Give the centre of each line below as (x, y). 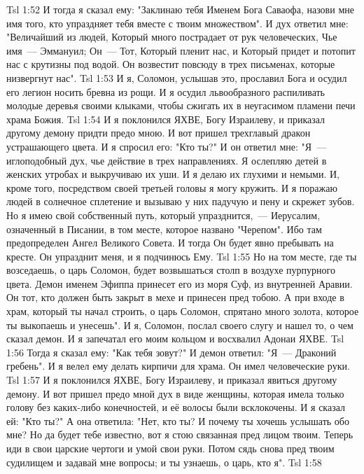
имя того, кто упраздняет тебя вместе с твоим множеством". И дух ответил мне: (177, 23)
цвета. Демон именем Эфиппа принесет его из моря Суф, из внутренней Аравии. (180, 283)
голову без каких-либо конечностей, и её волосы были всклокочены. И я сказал (176, 407)
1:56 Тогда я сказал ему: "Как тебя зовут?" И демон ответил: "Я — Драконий (171, 352)
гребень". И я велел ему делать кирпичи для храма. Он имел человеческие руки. (178, 366)
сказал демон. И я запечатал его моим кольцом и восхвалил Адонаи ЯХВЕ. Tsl (175, 339)
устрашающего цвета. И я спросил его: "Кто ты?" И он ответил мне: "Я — (167, 146)
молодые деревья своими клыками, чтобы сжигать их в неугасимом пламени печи (181, 105)
